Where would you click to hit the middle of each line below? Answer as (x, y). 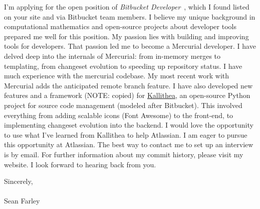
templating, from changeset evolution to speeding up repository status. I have (123, 66)
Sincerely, (19, 181)
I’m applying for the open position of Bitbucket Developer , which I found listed (127, 7)
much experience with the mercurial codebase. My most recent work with (117, 76)
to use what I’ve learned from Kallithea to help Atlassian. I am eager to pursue (126, 134)
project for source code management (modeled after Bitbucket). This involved (123, 105)
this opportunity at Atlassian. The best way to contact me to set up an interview (129, 144)
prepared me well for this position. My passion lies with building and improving (126, 36)
